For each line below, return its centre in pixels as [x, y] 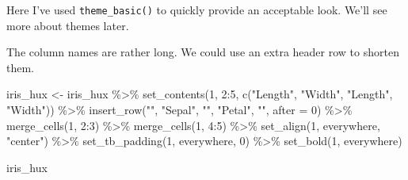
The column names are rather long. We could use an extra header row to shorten [203, 52]
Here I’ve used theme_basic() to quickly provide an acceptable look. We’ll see [197, 10]
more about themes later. [68, 25]
